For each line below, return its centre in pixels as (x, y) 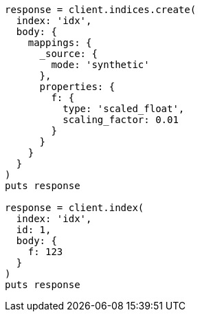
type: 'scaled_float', (124, 109)
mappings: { (60, 43)
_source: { (68, 54)
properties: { (77, 87)
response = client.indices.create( (101, 10)
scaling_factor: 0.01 (121, 120)
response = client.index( (75, 208)
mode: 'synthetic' (100, 65)
